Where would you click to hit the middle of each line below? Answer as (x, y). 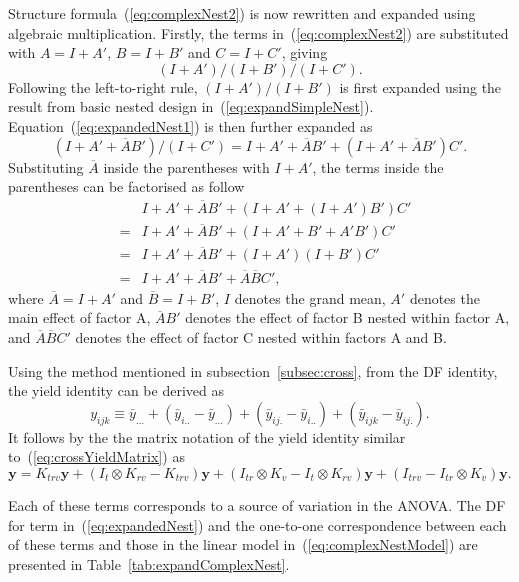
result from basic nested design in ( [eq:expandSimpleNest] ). (191, 106)
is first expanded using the (420, 86)
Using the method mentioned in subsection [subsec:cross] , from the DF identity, (253, 370)
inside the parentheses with (186, 166)
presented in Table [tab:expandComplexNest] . (149, 563)
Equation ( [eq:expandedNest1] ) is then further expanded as (190, 125)
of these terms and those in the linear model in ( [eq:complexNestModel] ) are (243, 544)
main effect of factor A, (79, 317)
